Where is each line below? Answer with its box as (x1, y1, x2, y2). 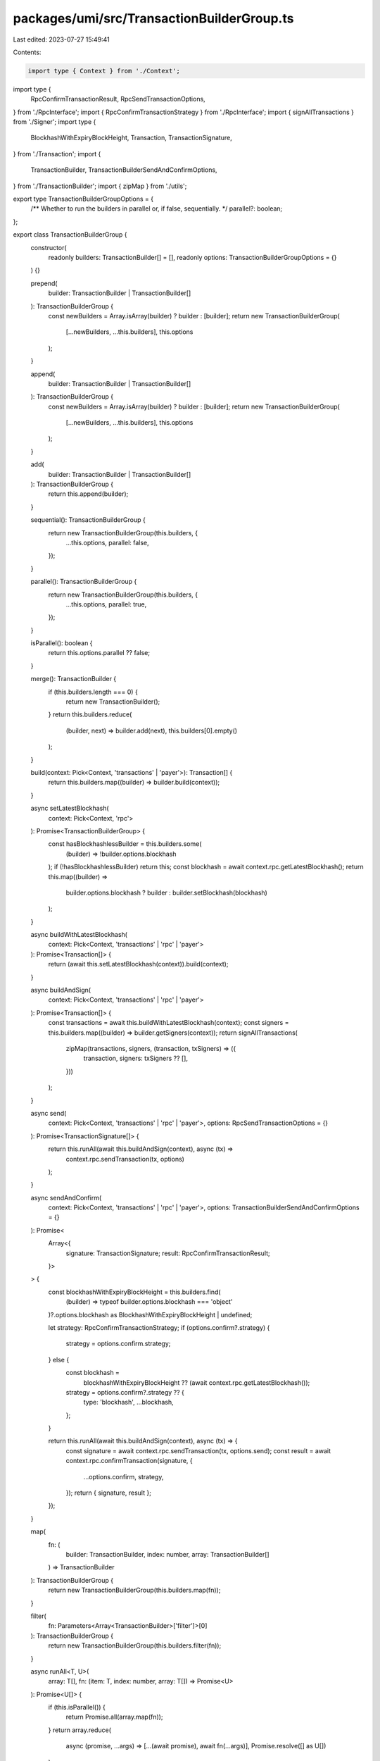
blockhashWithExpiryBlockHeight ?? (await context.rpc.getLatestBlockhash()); (83, 1378, 310, 1387)
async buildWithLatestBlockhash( (30, 931, 128, 939)
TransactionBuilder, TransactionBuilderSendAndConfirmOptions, (30, 166, 217, 174)
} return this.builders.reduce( (48, 710, 132, 718)
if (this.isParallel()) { (48, 1703, 106, 1712)
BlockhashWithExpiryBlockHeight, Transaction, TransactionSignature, (30, 134, 232, 142)
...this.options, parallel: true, (65, 599, 147, 609)
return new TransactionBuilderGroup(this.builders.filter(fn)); (48, 1641, 222, 1650)
